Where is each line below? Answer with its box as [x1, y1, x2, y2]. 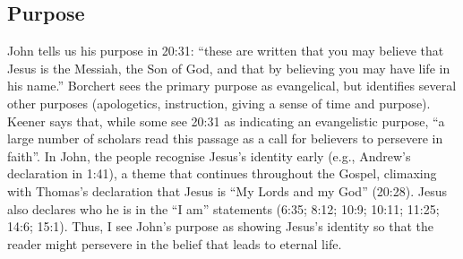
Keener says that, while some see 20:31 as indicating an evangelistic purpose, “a [7, 111, 445, 130]
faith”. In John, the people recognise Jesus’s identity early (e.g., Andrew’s [7, 146, 411, 165]
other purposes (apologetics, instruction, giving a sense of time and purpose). [7, 93, 431, 112]
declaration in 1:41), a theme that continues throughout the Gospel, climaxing [7, 164, 437, 183]
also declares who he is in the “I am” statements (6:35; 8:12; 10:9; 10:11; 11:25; [7, 199, 440, 218]
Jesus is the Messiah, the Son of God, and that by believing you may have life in [7, 58, 450, 77]
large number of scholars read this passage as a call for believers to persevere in [7, 129, 443, 148]
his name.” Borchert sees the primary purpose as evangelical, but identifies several [7, 76, 457, 95]
